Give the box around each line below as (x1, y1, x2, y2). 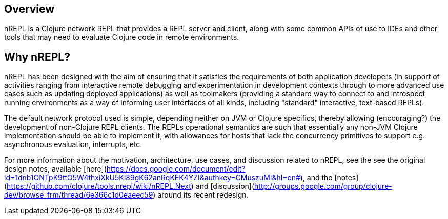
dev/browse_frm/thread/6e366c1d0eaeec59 (4, 190, 153, 200)
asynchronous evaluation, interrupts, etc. (4, 140, 142, 149)
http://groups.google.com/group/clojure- (254, 182, 392, 191)
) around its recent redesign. (153, 190, 249, 200)
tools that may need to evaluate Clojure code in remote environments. (4, 33, 239, 42)
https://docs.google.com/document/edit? (106, 164, 246, 174)
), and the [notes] (300, 173, 359, 182)
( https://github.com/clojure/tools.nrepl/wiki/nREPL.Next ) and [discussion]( (4, 182, 255, 191)
